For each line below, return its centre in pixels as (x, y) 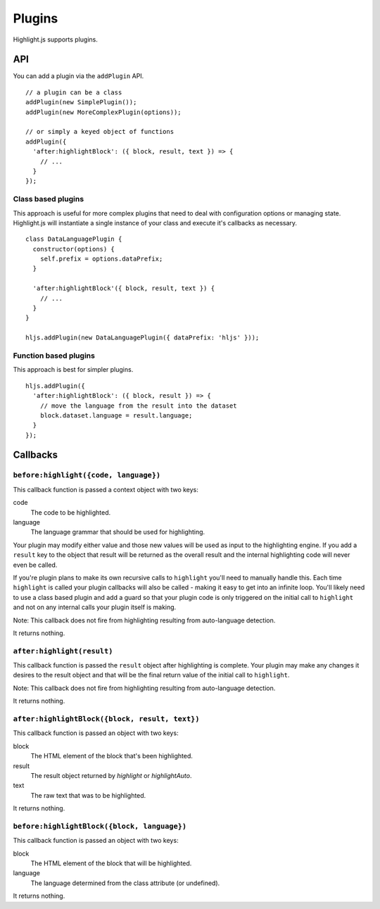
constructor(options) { (74, 249)
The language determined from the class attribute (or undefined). (125, 883)
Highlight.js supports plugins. (56, 39)
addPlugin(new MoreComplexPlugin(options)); (104, 112)
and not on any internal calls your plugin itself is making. (95, 607)
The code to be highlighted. (71, 512)
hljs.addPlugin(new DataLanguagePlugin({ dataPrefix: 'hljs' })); (142, 338)
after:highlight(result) (63, 651)
